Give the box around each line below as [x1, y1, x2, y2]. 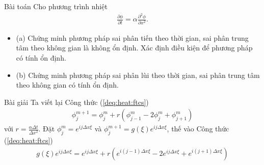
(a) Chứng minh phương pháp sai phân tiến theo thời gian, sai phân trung [16, 32, 249, 43]
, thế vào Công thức [167, 123, 229, 134]
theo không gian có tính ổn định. [16, 79, 119, 90]
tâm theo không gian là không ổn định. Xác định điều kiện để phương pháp [16, 42, 253, 53]
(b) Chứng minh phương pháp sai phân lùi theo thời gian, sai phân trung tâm [16, 69, 260, 80]
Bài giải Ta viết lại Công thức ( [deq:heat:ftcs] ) [4, 96, 149, 107]
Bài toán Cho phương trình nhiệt [4, 1, 108, 11]
